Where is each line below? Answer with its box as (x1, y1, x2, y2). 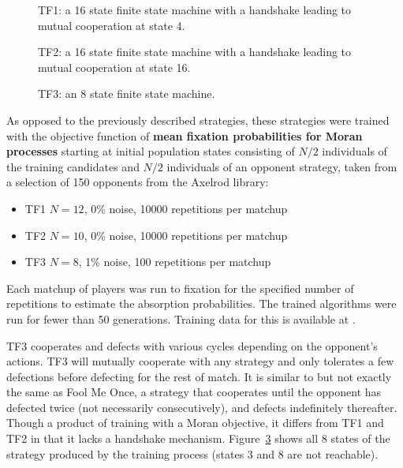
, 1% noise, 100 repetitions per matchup (78, 253, 271, 270)
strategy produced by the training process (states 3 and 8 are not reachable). (6, 445, 379, 462)
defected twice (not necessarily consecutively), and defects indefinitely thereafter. (6, 399, 397, 415)
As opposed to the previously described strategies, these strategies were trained (6, 111, 390, 128)
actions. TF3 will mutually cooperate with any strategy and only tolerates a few (6, 353, 394, 369)
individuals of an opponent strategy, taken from (166, 158, 397, 174)
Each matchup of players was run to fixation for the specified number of (6, 279, 354, 296)
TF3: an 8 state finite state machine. (38, 85, 215, 102)
